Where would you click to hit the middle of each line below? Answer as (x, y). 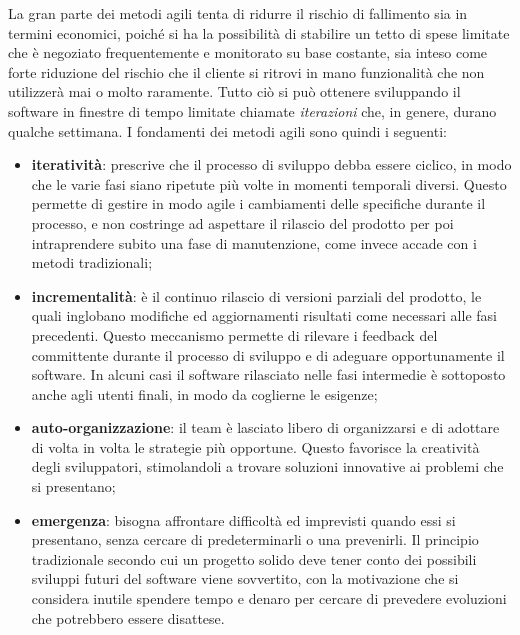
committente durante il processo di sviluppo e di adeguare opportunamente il (268, 354)
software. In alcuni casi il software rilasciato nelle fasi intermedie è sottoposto (268, 374)
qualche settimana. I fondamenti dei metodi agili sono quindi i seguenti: (227, 130)
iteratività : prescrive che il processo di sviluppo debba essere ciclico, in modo (271, 164)
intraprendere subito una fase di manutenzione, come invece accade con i (254, 242)
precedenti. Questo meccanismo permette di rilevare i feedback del (234, 334)
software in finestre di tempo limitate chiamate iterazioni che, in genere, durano (252, 110)
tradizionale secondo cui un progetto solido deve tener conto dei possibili (254, 558)
